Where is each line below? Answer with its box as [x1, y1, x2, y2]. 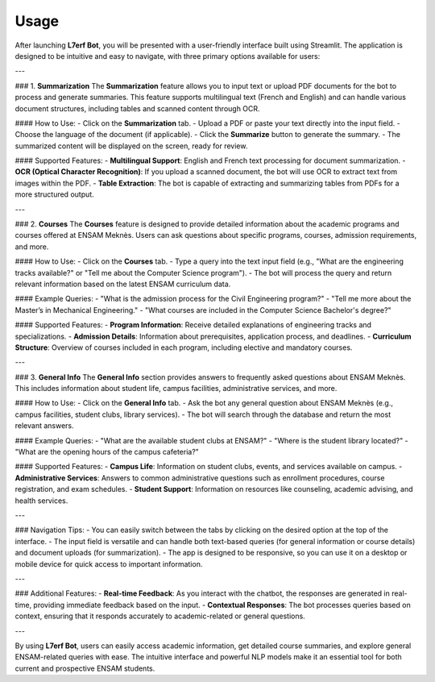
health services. [14, 496, 68, 505]
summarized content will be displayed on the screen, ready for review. [14, 141, 248, 151]
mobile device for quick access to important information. [14, 559, 203, 568]
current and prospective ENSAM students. [14, 663, 155, 673]
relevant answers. [14, 421, 74, 430]
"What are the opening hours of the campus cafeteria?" [14, 447, 199, 457]
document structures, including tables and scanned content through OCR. [14, 103, 261, 113]
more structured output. [14, 189, 94, 199]
